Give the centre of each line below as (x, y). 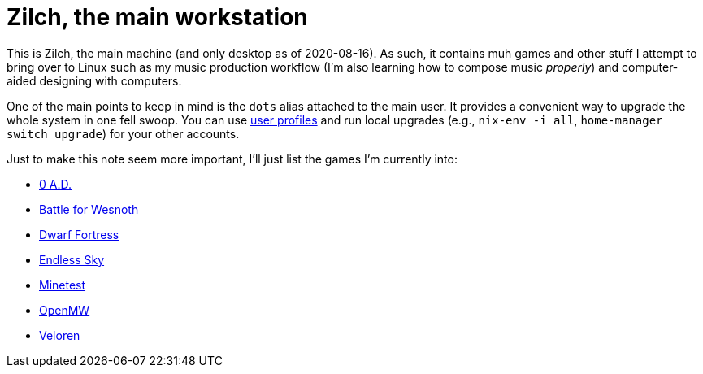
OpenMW (65, 310)
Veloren (60, 335)
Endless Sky (72, 259)
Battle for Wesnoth (89, 209)
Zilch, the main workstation (157, 17)
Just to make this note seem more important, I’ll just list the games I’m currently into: (232, 159)
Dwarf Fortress (79, 234)
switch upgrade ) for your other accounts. (123, 133)
